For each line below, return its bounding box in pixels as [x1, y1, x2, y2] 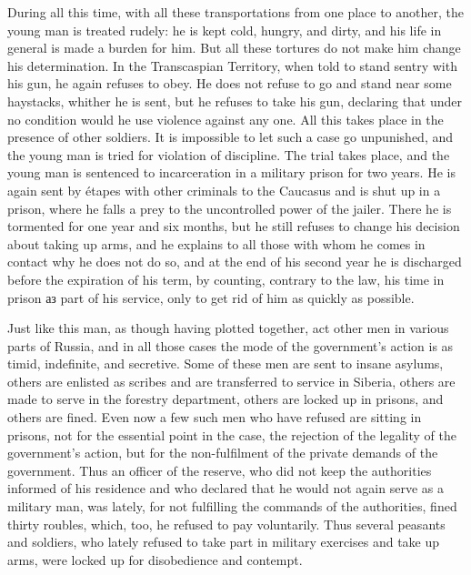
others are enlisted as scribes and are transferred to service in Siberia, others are [7, 371, 456, 390]
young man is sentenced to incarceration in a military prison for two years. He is [7, 163, 456, 182]
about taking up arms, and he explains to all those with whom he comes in [7, 234, 426, 253]
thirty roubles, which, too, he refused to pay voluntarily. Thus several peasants [7, 514, 446, 533]
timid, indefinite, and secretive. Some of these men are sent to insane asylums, [7, 354, 444, 373]
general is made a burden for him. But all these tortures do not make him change [7, 38, 461, 57]
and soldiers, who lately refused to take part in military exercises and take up [7, 532, 440, 551]
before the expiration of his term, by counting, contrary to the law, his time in [7, 269, 445, 288]
